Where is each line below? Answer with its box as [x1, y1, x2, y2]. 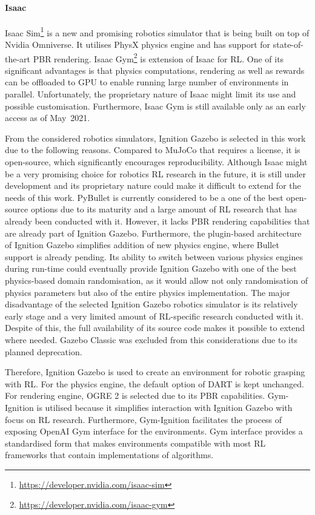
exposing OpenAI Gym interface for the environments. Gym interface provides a [5, 425, 303, 438]
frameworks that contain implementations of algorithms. [5, 448, 214, 461]
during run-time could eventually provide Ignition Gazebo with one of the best [5, 262, 297, 275]
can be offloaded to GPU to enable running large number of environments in [5, 76, 289, 88]
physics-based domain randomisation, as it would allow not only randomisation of [5, 274, 308, 286]
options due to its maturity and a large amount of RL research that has [30, 203, 297, 215]
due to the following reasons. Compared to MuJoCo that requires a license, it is [5, 143, 300, 156]
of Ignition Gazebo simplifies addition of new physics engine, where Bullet [5, 238, 279, 251]
